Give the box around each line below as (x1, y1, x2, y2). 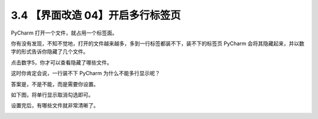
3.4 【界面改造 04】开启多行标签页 (11, 9, 181, 22)
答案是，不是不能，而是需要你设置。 (11, 80, 99, 87)
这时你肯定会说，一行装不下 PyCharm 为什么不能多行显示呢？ (11, 70, 160, 77)
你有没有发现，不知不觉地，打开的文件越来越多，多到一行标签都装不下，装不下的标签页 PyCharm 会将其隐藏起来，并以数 (11, 40, 304, 47)
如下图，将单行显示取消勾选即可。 (11, 91, 94, 98)
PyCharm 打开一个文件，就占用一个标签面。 (11, 29, 118, 36)
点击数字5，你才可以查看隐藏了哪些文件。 (11, 59, 112, 66)
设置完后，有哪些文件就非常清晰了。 (11, 102, 99, 109)
